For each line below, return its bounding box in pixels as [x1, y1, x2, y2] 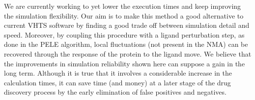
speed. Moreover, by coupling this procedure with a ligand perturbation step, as [4, 29, 245, 40]
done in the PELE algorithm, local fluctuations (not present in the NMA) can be [4, 39, 248, 49]
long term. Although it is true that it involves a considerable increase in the [4, 68, 232, 78]
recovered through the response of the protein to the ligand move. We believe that [4, 48, 252, 59]
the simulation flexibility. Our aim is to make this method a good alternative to [4, 10, 244, 20]
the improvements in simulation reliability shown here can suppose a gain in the [4, 58, 245, 68]
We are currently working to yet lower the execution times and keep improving [4, 1, 241, 11]
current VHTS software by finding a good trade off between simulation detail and [4, 20, 250, 30]
